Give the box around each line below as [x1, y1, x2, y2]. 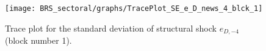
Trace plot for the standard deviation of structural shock [5, 21, 217, 34]
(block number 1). [5, 34, 72, 47]
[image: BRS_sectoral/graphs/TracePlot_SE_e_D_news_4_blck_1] [5, 4, 263, 13]
